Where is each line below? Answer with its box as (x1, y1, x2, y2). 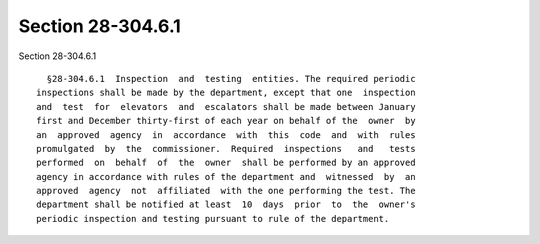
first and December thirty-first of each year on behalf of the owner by (36, 115, 416, 127)
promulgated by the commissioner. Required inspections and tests (36, 143, 416, 154)
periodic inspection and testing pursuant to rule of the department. (36, 213, 390, 224)
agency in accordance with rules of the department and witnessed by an (36, 171, 416, 182)
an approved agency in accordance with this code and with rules (36, 129, 416, 140)
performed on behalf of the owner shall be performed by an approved (36, 157, 416, 169)
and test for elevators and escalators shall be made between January (36, 101, 416, 112)
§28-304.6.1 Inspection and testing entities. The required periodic (46, 73, 416, 84)
